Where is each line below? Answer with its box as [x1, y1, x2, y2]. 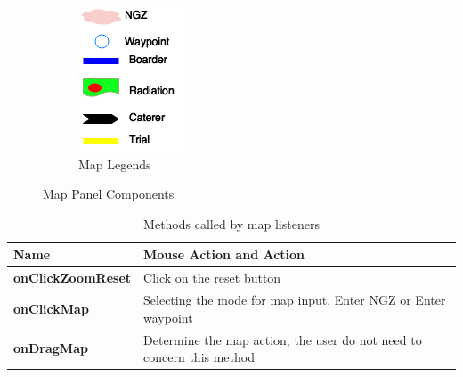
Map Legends [78, 154, 151, 173]
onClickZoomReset [13, 268, 132, 287]
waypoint [143, 307, 193, 326]
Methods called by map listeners [143, 214, 320, 233]
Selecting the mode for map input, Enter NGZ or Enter [143, 291, 446, 309]
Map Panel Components [43, 184, 175, 203]
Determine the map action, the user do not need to [143, 330, 422, 348]
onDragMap [13, 339, 88, 357]
